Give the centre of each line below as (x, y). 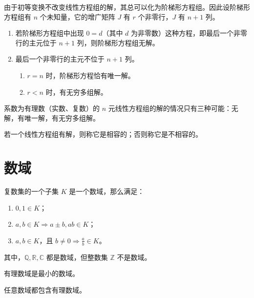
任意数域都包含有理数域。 (45, 289)
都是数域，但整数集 (77, 257)
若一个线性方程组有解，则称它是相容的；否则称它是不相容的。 (103, 134)
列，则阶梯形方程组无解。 (118, 42)
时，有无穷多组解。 (76, 92)
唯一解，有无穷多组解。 (62, 117)
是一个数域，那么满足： (107, 191)
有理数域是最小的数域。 (42, 273)
